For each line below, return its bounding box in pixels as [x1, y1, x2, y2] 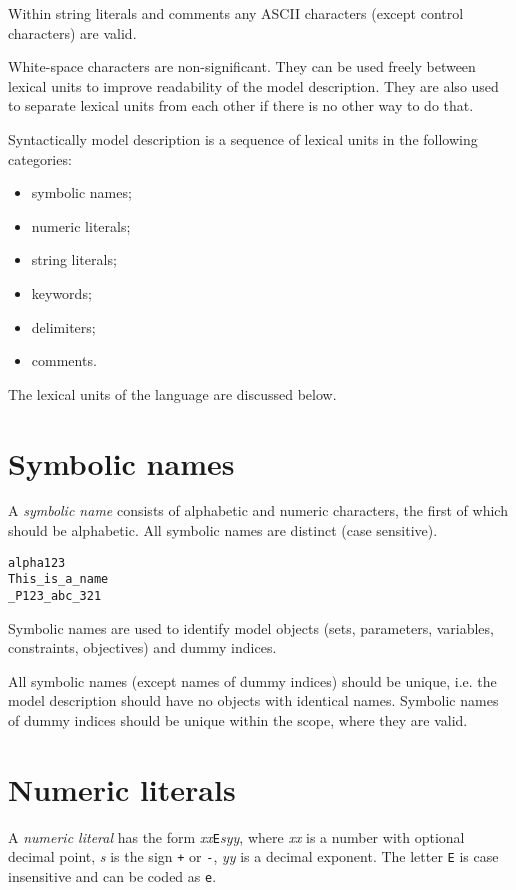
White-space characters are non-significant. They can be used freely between [8, 56, 476, 77]
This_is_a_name [8, 572, 109, 587]
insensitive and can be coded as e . [8, 866, 217, 886]
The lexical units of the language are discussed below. [8, 383, 337, 404]
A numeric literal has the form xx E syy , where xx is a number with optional [8, 826, 465, 847]
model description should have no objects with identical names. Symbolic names [8, 690, 499, 711]
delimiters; [31, 316, 96, 337]
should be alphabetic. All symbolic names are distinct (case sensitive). [8, 520, 438, 541]
